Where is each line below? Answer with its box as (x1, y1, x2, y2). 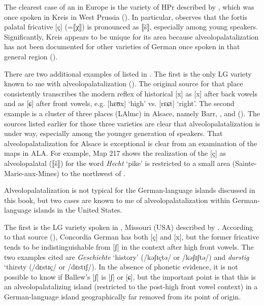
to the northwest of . (61, 167, 126, 178)
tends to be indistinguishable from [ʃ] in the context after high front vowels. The (4, 242, 254, 252)
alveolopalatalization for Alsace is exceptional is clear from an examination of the (4, 138, 257, 148)
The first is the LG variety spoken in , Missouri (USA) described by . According (4, 221, 253, 232)
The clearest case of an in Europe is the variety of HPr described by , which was (4, 2, 254, 12)
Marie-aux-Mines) (4, 167, 59, 178)
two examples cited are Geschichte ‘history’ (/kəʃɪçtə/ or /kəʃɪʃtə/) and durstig (4, 251, 249, 262)
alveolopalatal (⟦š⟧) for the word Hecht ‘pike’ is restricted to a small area (4, 157, 230, 168)
